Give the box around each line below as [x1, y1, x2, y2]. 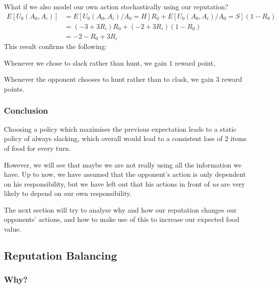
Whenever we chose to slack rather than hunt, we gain [4, 57, 167, 68]
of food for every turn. [4, 143, 71, 153]
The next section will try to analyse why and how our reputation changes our [4, 204, 237, 215]
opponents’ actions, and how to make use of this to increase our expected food [4, 214, 239, 224]
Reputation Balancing [4, 248, 117, 263]
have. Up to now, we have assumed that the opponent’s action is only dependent [4, 169, 246, 179]
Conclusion [4, 104, 48, 117]
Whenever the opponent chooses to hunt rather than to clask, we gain [4, 74, 214, 84]
